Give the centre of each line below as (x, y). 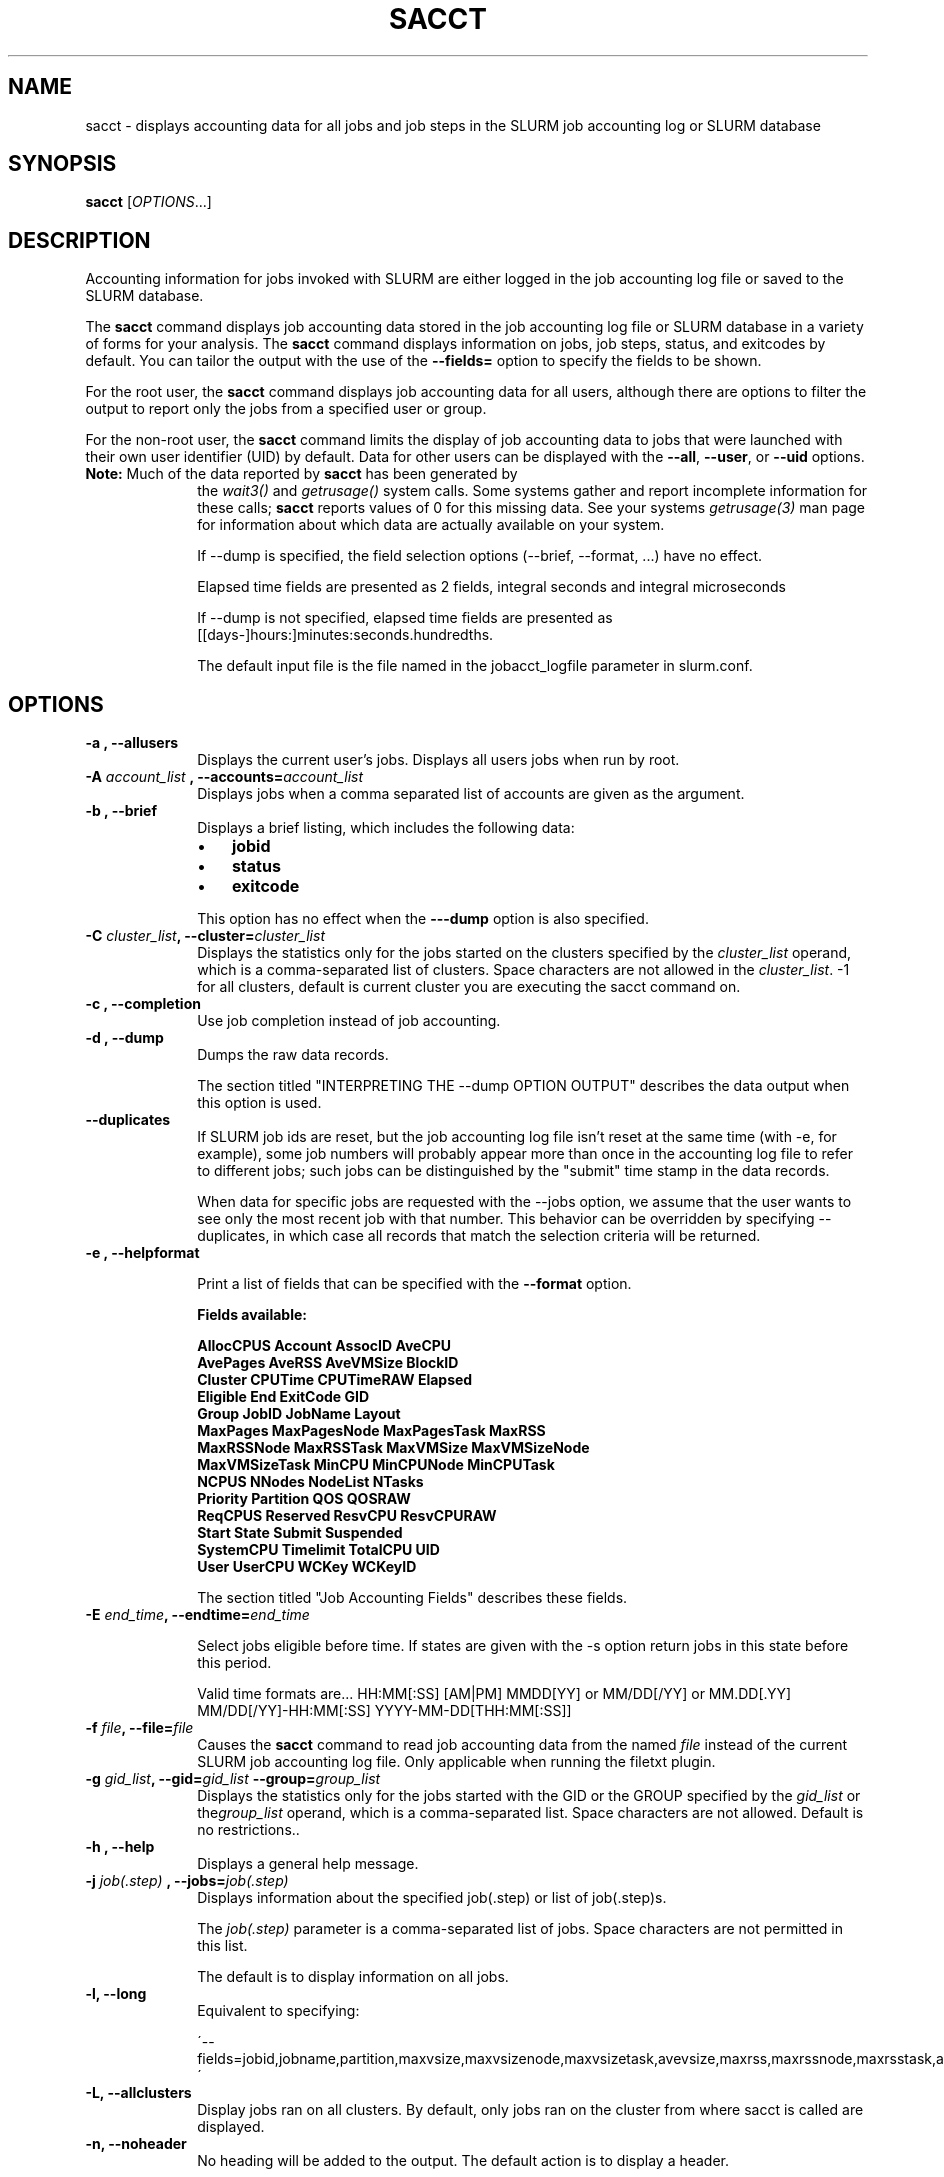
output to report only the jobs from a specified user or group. (286, 409)
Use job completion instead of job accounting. (349, 1021)
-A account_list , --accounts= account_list (224, 777)
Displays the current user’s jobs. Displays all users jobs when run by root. (438, 760)
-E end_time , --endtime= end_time (197, 1615)
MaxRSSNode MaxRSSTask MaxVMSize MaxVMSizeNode (393, 1448)
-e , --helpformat (142, 1253)
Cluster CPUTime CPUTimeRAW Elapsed (335, 1380)
